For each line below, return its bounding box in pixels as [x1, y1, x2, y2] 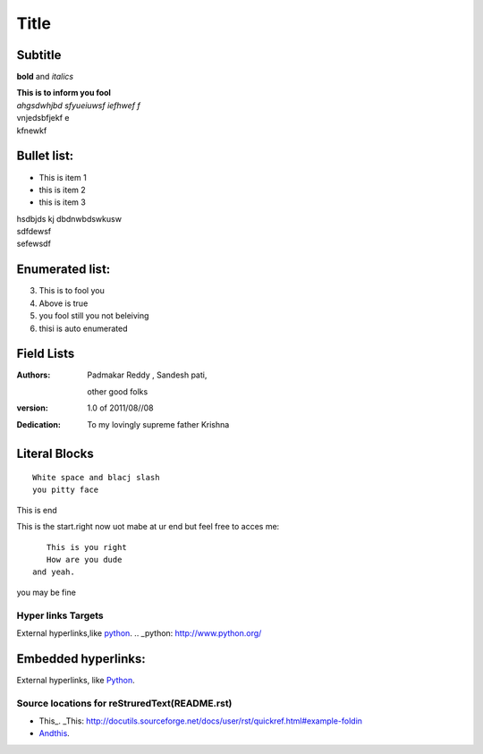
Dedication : [16, 419, 62, 429]
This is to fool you [38, 285, 105, 296]
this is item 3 [38, 197, 87, 208]
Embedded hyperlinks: [16, 651, 147, 666]
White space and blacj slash [32, 472, 160, 483]
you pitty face [32, 485, 99, 496]
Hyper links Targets [16, 609, 105, 622]
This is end [16, 504, 57, 515]
